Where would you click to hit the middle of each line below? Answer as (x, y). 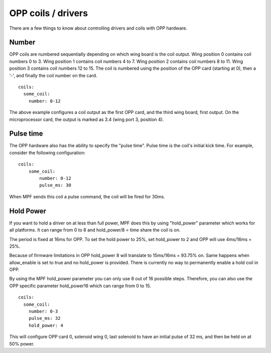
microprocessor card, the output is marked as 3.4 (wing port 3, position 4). (87, 119)
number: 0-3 (43, 312)
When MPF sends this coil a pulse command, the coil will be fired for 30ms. (87, 196)
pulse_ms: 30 (55, 185)
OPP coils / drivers (48, 13)
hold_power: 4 (46, 325)
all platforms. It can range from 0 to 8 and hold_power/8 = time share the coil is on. (95, 230)
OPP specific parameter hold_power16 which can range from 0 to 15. (80, 286)
